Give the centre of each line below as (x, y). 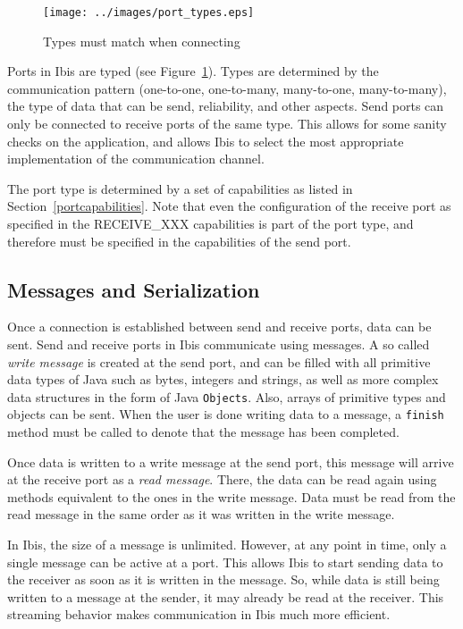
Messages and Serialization (134, 289)
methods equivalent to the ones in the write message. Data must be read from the (231, 496)
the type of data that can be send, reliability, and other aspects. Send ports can (226, 106)
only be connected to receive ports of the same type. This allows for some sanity (227, 124)
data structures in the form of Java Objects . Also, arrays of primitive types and (227, 396)
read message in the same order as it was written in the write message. (201, 514)
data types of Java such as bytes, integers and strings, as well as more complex (223, 379)
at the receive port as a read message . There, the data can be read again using (222, 479)
